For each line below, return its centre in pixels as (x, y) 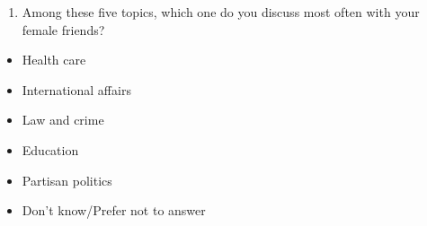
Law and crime (63, 120)
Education (50, 149)
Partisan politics (67, 180)
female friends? (63, 29)
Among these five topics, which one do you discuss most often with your (221, 12)
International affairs (76, 89)
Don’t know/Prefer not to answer (114, 210)
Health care (54, 60)
